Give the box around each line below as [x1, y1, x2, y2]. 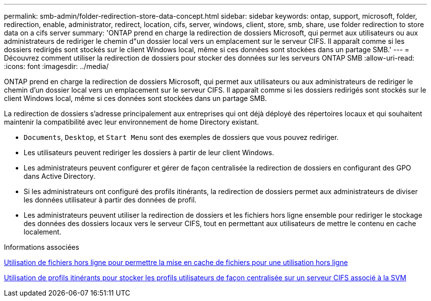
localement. [24, 228, 62, 236]
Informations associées [4, 243, 79, 251]
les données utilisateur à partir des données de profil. [24, 196, 197, 204]
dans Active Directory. [24, 172, 95, 180]
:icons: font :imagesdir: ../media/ [4, 62, 109, 70]
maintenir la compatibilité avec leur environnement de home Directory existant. [4, 118, 259, 126]
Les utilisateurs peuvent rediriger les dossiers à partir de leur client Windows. [24, 148, 274, 157]
